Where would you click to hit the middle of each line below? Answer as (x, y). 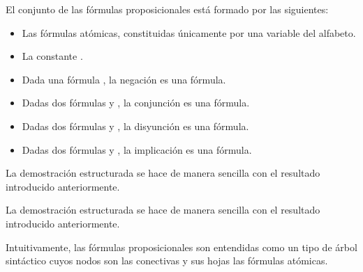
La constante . (52, 56)
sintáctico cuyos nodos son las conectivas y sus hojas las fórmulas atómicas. (167, 261)
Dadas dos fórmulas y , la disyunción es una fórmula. (135, 126)
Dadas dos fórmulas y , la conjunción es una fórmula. (136, 103)
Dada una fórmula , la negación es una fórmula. (124, 79)
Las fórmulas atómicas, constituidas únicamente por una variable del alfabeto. (189, 32)
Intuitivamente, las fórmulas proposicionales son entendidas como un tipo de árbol (181, 247)
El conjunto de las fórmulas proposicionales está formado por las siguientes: (167, 9)
